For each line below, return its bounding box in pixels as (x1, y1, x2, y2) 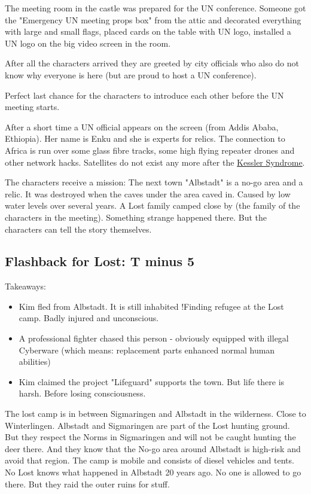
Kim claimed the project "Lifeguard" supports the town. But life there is (19, 375, 285, 388)
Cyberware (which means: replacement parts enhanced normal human (19, 343, 275, 356)
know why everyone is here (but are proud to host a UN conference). (5, 68, 257, 81)
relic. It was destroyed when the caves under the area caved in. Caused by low (5, 187, 291, 200)
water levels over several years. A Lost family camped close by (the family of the (5, 199, 300, 212)
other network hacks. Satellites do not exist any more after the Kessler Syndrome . (5, 155, 305, 168)
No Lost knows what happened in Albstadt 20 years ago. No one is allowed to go (5, 466, 301, 478)
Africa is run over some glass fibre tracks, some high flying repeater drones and (5, 144, 295, 156)
